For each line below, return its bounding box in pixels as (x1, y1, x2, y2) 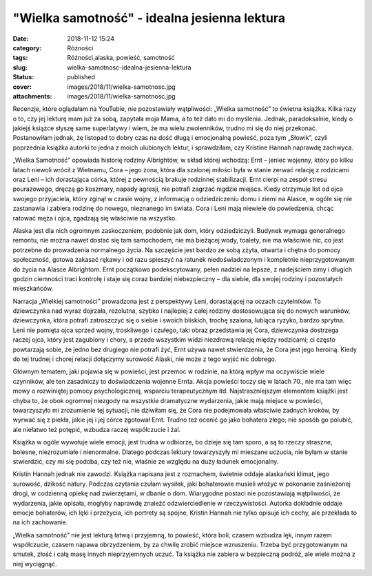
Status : (12, 73, 34, 81)
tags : (12, 54, 28, 62)
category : (12, 43, 42, 52)
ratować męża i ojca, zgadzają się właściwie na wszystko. (12, 214, 177, 222)
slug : (12, 63, 28, 72)
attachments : (12, 92, 52, 100)
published (67, 73, 96, 81)
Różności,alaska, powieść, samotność (67, 54, 175, 62)
